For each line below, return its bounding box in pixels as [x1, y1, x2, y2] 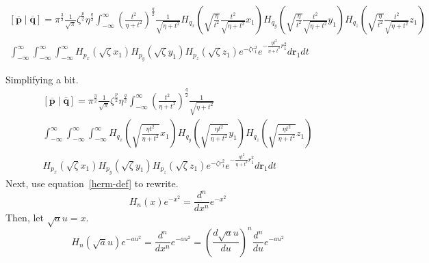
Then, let [5, 210, 44, 225]
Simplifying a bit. [5, 72, 79, 86]
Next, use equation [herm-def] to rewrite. [5, 176, 179, 191]
